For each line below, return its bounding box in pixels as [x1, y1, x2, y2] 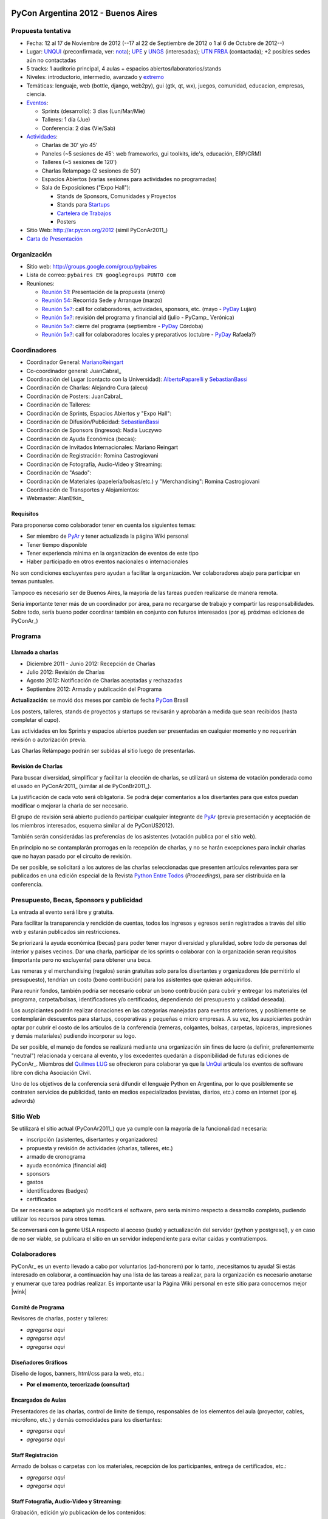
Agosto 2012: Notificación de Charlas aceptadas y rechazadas [26, 677, 183, 684]
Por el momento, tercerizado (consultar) [26, 1381, 130, 1388]
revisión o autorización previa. [11, 736, 87, 743]
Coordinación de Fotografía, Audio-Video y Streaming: [26, 461, 163, 468]
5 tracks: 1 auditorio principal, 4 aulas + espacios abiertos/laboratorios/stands [26, 64, 222, 72]
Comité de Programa [11, 1303, 65, 1311]
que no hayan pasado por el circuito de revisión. [11, 852, 132, 860]
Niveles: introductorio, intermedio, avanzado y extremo [26, 74, 164, 81]
